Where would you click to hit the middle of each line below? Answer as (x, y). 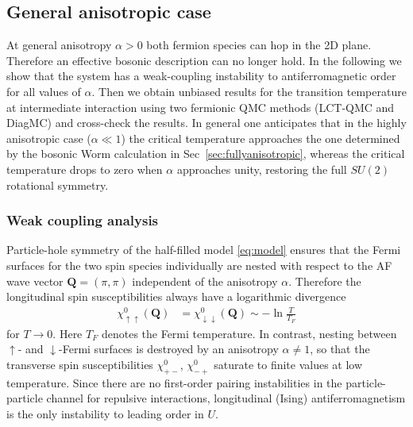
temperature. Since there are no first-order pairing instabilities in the (174, 382)
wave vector (35, 281)
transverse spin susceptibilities (80, 364)
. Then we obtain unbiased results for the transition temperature (249, 91)
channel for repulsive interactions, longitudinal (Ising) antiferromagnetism (226, 398)
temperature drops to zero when (85, 169)
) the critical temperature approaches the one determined (261, 138)
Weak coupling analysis (83, 220)
